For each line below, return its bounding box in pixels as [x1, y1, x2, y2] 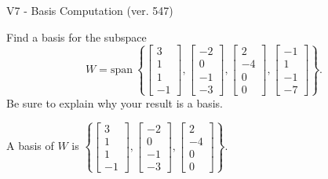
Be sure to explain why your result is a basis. [6, 94, 224, 111]
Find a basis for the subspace [6, 28, 147, 45]
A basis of [6, 137, 54, 154]
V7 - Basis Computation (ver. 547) [6, 2, 173, 18]
